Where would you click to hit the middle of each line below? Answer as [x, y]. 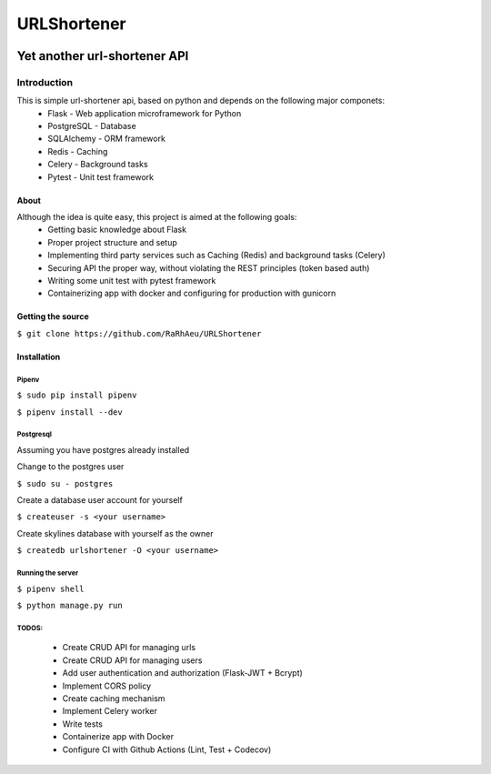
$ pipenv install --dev [70, 412]
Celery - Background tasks [98, 165]
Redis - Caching [78, 151]
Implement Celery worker [110, 711]
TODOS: [30, 628]
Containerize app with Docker [118, 737]
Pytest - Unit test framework [101, 176]
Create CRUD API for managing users [132, 660]
